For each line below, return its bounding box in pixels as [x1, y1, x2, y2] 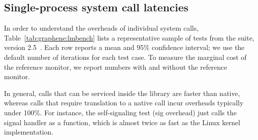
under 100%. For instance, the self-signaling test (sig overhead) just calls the [4, 107, 237, 117]
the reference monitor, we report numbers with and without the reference [4, 61, 227, 72]
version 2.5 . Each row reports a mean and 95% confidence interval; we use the [4, 42, 245, 52]
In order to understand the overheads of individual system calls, [4, 23, 199, 33]
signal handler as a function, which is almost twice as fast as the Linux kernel [4, 117, 241, 127]
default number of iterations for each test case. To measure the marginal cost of [4, 51, 247, 62]
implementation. [4, 127, 54, 137]
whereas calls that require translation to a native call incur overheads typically [4, 97, 244, 108]
